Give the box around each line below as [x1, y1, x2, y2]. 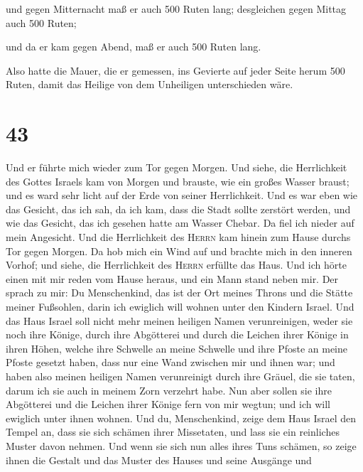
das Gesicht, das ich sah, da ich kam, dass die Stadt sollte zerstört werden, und [6, 201, 351, 216]
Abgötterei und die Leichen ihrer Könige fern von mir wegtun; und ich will [6, 397, 330, 412]
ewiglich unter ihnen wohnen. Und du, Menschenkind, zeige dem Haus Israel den [6, 410, 357, 425]
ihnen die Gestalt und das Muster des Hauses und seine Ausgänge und [6, 452, 312, 467]
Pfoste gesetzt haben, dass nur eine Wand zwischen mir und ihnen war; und [6, 355, 335, 370]
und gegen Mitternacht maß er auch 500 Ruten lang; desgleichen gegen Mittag [6, 1, 347, 16]
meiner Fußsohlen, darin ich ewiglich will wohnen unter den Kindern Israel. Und [6, 299, 354, 314]
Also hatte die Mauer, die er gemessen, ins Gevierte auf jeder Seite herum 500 [6, 63, 345, 77]
